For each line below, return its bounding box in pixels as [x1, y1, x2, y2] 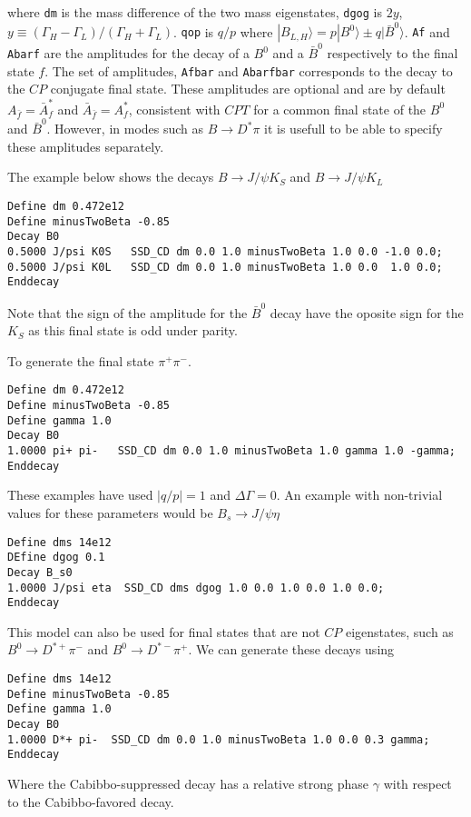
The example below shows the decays [7, 167, 214, 186]
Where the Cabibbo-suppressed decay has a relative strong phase [7, 773, 369, 792]
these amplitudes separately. [7, 136, 164, 155]
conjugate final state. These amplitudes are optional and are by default [50, 79, 446, 98]
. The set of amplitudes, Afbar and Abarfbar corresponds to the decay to [44, 61, 453, 80]
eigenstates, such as [345, 622, 454, 641]
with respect [383, 773, 452, 792]
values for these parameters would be [7, 503, 213, 522]
